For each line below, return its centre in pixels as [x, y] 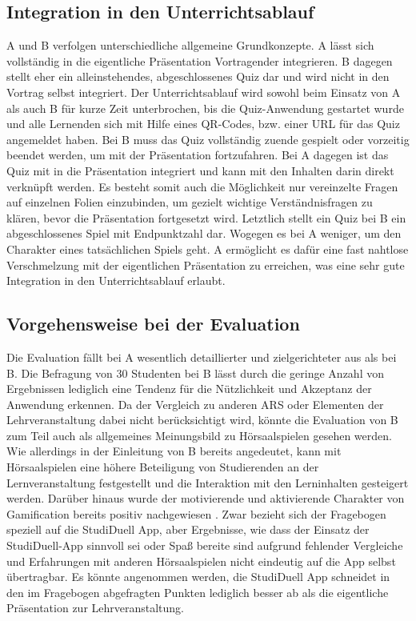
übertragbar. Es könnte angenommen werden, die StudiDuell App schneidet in [198, 577]
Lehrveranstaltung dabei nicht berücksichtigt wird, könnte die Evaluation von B [202, 420]
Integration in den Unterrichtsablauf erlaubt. [116, 280]
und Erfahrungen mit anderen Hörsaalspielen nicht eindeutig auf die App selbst [201, 561]
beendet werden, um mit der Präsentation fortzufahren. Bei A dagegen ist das [198, 155]
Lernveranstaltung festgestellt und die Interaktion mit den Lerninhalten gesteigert [208, 482]
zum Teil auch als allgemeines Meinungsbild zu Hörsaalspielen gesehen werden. [199, 435]
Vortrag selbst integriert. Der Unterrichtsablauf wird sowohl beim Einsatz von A [204, 92]
